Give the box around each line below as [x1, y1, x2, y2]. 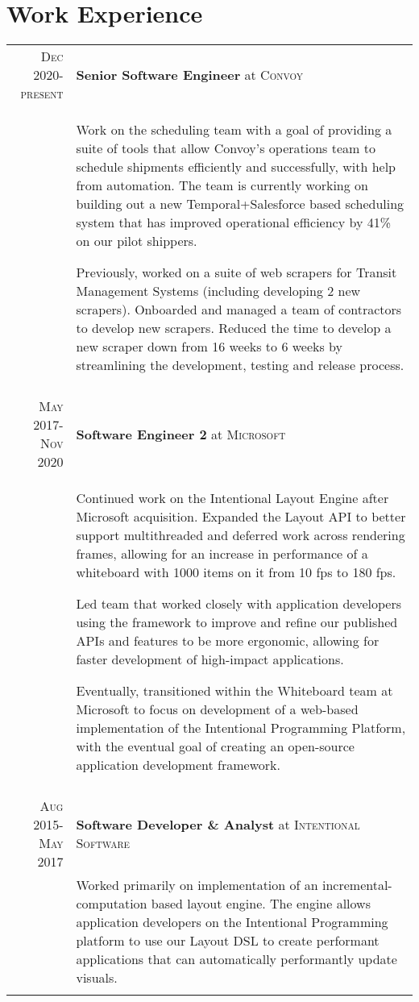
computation [76, 894, 147, 913]
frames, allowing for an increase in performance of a [76, 544, 368, 563]
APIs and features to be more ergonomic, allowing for [76, 631, 380, 651]
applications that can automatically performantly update [76, 950, 397, 969]
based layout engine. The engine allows [151, 894, 371, 913]
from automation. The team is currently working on [76, 176, 368, 195]
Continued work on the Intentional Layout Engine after [76, 489, 389, 508]
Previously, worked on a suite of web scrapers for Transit [76, 263, 397, 282]
